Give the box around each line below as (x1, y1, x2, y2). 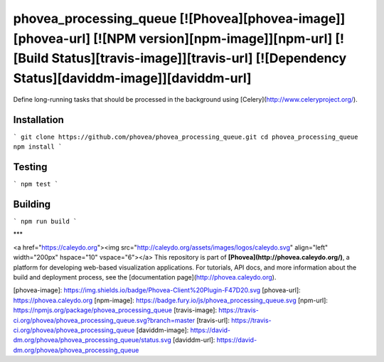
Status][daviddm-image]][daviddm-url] (13, 70, 252, 87)
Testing (13, 161, 48, 174)
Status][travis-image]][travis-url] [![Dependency (50, 50, 347, 67)
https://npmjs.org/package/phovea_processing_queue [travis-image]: (13, 306, 217, 314)
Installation (13, 114, 64, 126)
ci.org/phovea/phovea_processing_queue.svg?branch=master (13, 316, 196, 324)
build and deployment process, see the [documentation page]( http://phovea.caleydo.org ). (13, 273, 277, 281)
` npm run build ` (13, 218, 78, 225)
